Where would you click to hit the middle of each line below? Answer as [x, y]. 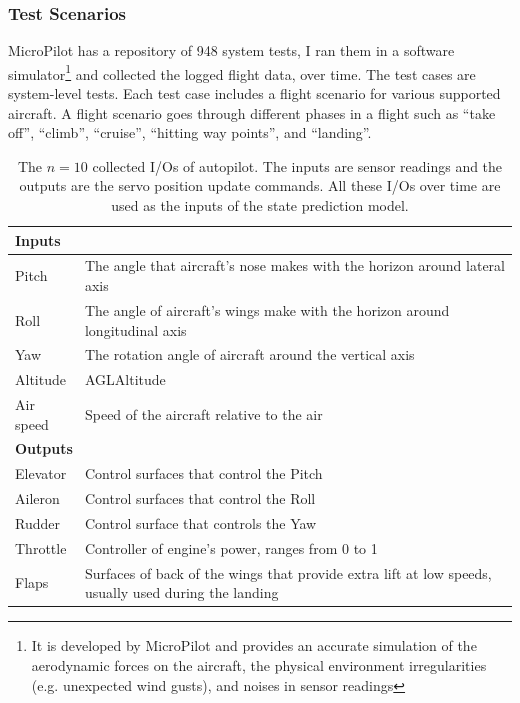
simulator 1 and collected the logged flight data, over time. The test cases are [242, 72]
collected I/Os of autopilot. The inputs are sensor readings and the [297, 165]
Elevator [41, 473]
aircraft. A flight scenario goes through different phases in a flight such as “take [252, 112]
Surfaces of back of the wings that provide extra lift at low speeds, [288, 572]
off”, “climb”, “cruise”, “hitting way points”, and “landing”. [190, 132]
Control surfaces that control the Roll [200, 498]
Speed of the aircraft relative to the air [203, 413]
